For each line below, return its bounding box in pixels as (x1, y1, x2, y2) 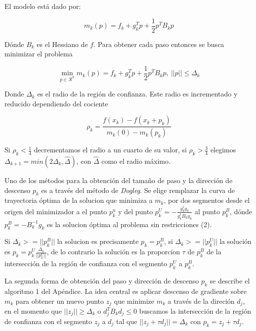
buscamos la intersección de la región (139, 306, 251, 316)
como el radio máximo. (101, 155, 171, 166)
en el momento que (4, 306, 62, 316)
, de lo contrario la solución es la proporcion (46, 246, 180, 257)
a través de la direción (168, 295, 235, 306)
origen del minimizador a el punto (4, 206, 107, 216)
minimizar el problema (4, 48, 73, 59)
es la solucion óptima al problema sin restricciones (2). (47, 219, 212, 229)
